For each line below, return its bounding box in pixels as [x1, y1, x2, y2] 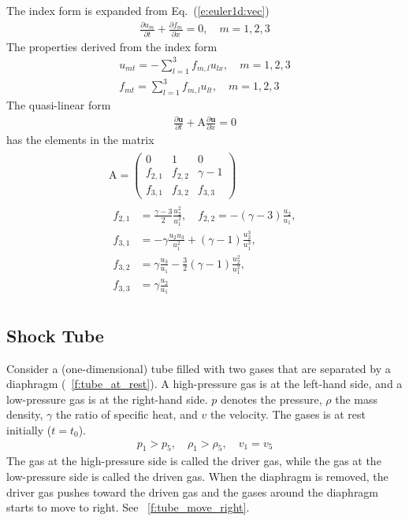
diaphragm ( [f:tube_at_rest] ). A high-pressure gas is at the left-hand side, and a [6, 375, 403, 392]
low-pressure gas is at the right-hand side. [6, 390, 208, 407]
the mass [335, 390, 377, 407]
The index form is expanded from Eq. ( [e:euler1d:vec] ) [6, 2, 270, 18]
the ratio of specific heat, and [55, 406, 198, 423]
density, [6, 406, 43, 423]
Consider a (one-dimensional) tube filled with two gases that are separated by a [6, 360, 391, 376]
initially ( [6, 422, 52, 438]
